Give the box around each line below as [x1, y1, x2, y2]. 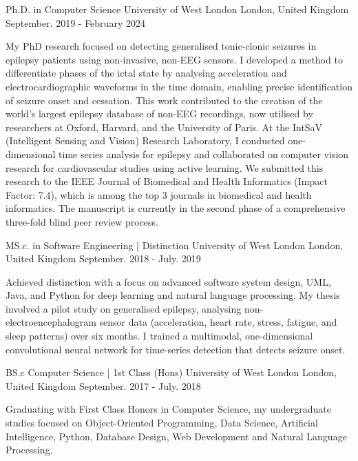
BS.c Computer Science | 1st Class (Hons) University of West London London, [6, 365, 337, 380]
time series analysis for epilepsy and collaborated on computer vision [59, 146, 349, 161]
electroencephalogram [6, 315, 96, 329]
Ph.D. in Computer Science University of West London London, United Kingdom [6, 2, 349, 16]
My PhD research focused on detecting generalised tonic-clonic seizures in [6, 39, 317, 53]
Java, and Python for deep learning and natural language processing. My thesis [6, 288, 340, 302]
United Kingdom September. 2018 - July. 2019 [6, 251, 201, 266]
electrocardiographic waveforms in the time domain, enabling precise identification [6, 79, 352, 93]
